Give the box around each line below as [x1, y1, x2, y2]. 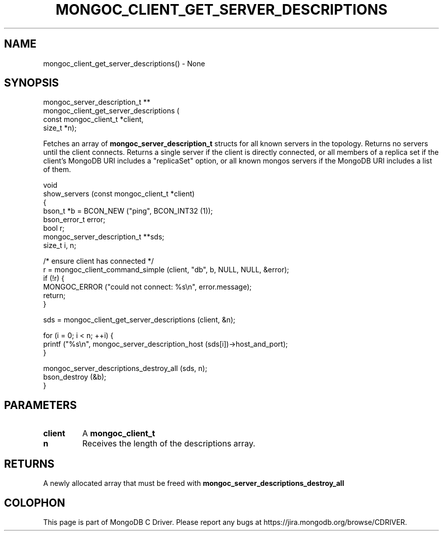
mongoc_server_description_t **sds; [43, 232, 164, 241]
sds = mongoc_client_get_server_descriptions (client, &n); [43, 315, 236, 324]
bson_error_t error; [43, 215, 106, 224]
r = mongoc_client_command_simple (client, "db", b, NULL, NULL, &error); [43, 265, 289, 274]
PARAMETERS [4, 398, 77, 411]
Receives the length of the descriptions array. [82, 438, 255, 449]
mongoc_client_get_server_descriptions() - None [43, 59, 205, 68]
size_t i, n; [43, 241, 76, 250]
